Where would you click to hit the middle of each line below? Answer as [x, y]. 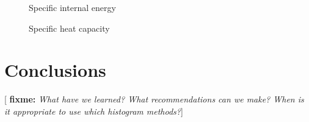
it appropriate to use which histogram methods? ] [94, 111]
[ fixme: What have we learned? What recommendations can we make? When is [154, 99]
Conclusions [55, 70]
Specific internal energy [72, 7]
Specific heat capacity [69, 28]
